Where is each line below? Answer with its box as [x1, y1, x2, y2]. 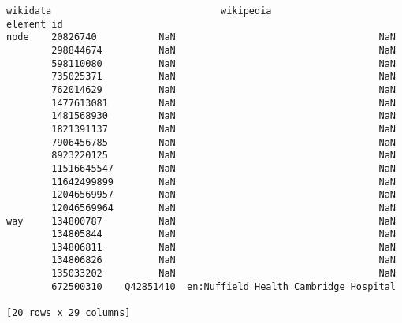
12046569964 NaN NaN [51, 202, 396, 213]
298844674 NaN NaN [51, 44, 396, 56]
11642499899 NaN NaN [51, 176, 396, 187]
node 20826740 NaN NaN [6, 32, 396, 43]
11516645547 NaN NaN [51, 162, 396, 174]
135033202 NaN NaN [51, 268, 396, 280]
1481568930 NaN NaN [51, 110, 396, 122]
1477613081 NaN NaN [51, 97, 396, 109]
